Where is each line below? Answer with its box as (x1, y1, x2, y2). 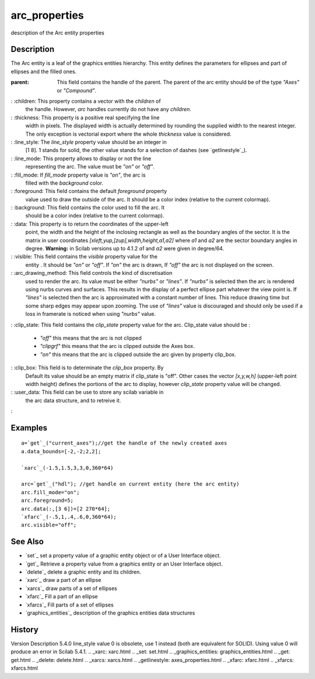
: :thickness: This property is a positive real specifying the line (10, 114, 160, 121)
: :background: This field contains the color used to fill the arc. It (10, 204, 165, 211)
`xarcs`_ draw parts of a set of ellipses (25, 585, 117, 592)
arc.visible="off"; (21, 522, 77, 529)
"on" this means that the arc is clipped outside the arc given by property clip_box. (40, 351, 236, 358)
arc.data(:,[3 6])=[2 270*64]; (21, 505, 111, 512)
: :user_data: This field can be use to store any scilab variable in (10, 389, 164, 396)
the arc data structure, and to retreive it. (25, 397, 121, 404)
